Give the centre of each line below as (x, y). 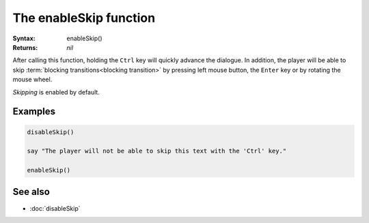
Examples (34, 112)
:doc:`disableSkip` (55, 208)
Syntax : (24, 38)
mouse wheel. (32, 79)
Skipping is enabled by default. (56, 92)
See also (31, 192)
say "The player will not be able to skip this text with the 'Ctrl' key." (157, 151)
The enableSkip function (84, 18)
